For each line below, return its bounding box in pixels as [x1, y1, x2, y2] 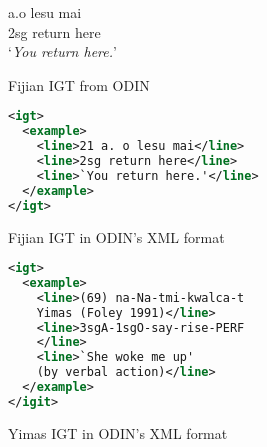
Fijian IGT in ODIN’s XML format [8, 226, 225, 247]
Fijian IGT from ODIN [8, 74, 150, 95]
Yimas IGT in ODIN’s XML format [8, 422, 228, 443]
